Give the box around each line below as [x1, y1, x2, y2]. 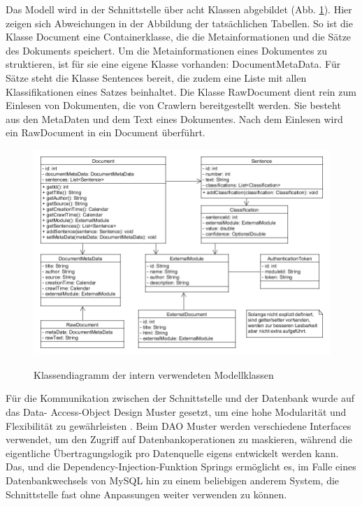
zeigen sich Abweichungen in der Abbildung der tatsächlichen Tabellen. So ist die [6, 15, 353, 30]
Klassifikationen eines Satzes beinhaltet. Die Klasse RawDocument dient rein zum [6, 84, 356, 99]
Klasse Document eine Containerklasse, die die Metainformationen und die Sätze [6, 29, 352, 44]
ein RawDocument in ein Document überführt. [6, 125, 205, 140]
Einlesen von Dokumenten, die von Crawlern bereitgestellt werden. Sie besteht [6, 98, 341, 113]
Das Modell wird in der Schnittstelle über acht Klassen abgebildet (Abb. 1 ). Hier [6, 2, 352, 16]
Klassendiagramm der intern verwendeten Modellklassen [34, 367, 274, 382]
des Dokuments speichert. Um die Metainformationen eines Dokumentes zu [6, 43, 328, 57]
